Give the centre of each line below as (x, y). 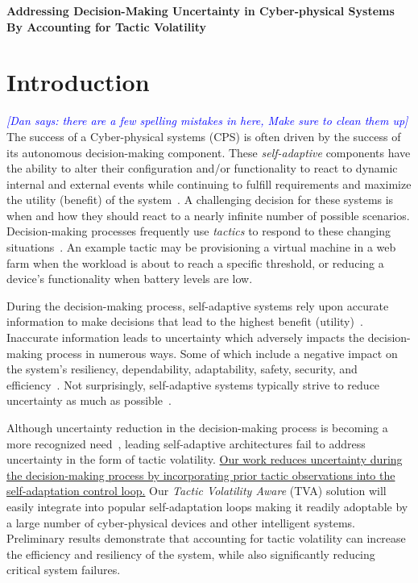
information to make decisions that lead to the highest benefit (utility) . (185, 321)
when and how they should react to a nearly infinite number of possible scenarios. (208, 215)
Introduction (78, 82)
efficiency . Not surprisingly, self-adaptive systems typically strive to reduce (193, 384)
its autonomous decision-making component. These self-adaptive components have (209, 152)
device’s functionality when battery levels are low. (130, 279)
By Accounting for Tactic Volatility (107, 26)
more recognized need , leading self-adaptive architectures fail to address (186, 443)
